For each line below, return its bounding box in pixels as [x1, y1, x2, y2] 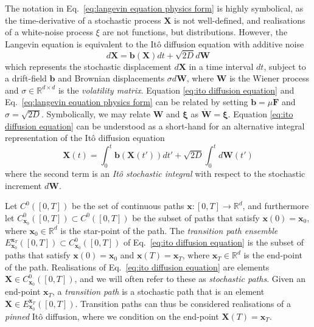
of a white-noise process [5, 26, 93, 38]
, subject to [263, 60, 306, 72]
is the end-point [243, 249, 302, 261]
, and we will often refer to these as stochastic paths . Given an [74, 272, 306, 285]
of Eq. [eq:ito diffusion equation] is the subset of [123, 236, 304, 249]
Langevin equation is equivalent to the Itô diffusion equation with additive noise [5, 37, 304, 50]
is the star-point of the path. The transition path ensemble [60, 224, 278, 236]
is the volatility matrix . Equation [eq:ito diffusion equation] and [58, 83, 295, 96]
